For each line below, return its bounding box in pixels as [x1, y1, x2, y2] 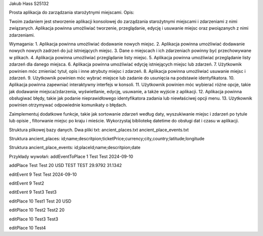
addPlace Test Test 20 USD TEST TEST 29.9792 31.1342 [9, 163, 122, 169]
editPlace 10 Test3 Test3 [9, 216, 58, 222]
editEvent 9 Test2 [9, 180, 44, 186]
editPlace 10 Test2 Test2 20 [9, 207, 65, 213]
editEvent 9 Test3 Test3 [9, 189, 57, 195]
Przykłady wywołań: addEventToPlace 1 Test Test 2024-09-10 [9, 153, 133, 159]
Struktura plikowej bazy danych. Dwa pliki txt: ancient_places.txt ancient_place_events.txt [9, 127, 189, 133]
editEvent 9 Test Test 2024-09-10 [9, 171, 77, 177]
